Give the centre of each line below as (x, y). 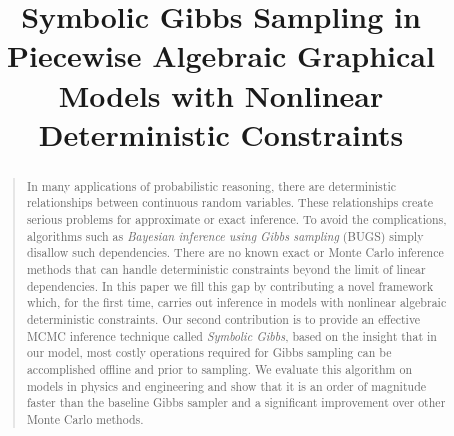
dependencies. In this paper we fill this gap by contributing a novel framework (230, 285)
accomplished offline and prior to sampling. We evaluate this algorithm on (219, 368)
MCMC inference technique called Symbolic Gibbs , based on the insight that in (231, 335)
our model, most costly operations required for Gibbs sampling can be (209, 352)
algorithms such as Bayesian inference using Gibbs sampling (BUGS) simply (225, 235)
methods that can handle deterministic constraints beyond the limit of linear (226, 269)
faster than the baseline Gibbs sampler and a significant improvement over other (236, 402)
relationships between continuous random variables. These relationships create (230, 202)
